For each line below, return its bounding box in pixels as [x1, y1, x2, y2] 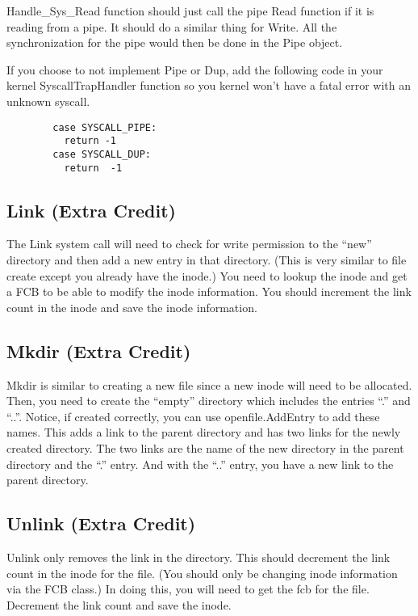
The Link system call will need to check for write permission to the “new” [6, 235, 372, 252]
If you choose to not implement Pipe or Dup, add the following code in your [6, 61, 383, 78]
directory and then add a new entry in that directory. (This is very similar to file [6, 251, 407, 268]
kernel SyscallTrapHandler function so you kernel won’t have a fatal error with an [6, 77, 411, 94]
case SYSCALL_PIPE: [52, 121, 157, 133]
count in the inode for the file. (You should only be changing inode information [6, 564, 398, 581]
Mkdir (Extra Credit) [6, 338, 191, 363]
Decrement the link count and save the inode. [6, 596, 232, 613]
